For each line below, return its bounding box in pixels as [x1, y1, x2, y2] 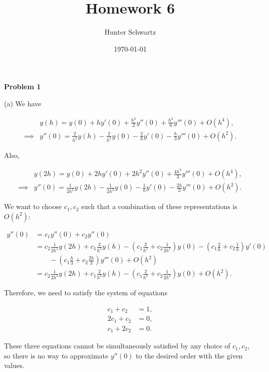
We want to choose [4, 201, 62, 212]
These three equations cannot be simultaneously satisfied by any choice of [4, 340, 230, 351]
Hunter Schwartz [104, 27, 156, 37]
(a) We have [4, 98, 42, 108]
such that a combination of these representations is [81, 201, 237, 212]
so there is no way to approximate [4, 350, 109, 360]
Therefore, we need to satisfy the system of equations [4, 287, 167, 298]
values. [4, 360, 25, 370]
